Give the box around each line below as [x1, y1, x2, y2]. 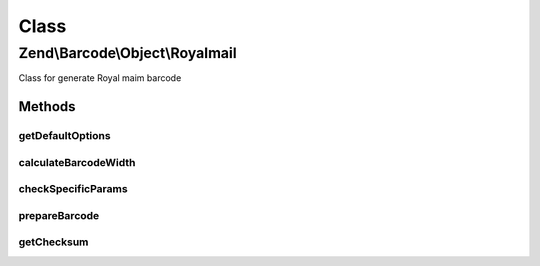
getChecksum [18, 235, 89, 249]
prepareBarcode [18, 208, 100, 222]
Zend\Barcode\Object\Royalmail [18, 44, 237, 62]
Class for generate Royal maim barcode [18, 72, 182, 84]
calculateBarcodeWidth [18, 155, 136, 169]
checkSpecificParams [18, 182, 129, 196]
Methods [18, 98, 76, 115]
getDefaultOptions [18, 129, 111, 143]
